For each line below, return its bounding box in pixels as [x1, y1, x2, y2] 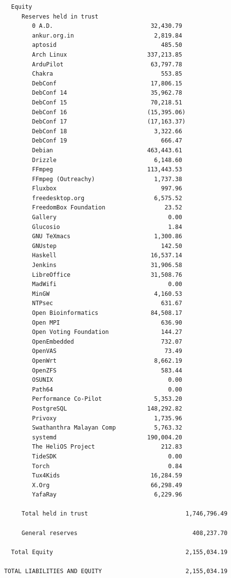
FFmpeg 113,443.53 [32, 166, 182, 173]
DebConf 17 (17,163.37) [32, 118, 186, 125]
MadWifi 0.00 [32, 281, 182, 288]
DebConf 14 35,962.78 [32, 89, 182, 97]
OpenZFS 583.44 [32, 367, 182, 374]
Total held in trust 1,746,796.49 [21, 510, 228, 517]
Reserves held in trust [21, 13, 98, 20]
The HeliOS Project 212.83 [32, 443, 182, 451]
